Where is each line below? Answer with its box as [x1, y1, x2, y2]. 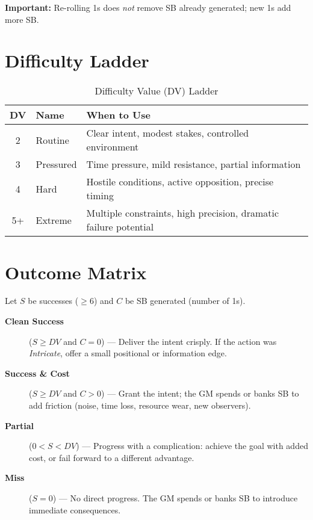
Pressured [36, 157, 77, 172]
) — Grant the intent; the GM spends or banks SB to [101, 387, 299, 400]
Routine [36, 132, 69, 147]
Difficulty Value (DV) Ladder [95, 84, 218, 98]
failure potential [86, 220, 154, 234]
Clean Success [5, 315, 64, 327]
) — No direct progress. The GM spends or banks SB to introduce [52, 491, 298, 504]
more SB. [5, 13, 39, 25]
